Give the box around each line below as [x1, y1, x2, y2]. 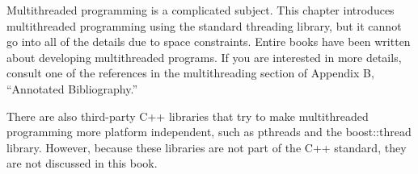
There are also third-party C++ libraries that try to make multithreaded [6, 107, 369, 124]
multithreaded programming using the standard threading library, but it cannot [6, 17, 402, 34]
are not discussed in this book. [6, 155, 158, 172]
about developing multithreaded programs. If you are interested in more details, [6, 48, 402, 65]
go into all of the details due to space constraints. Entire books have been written [6, 33, 411, 50]
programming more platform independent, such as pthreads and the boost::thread [6, 123, 412, 140]
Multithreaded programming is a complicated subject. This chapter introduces [6, 2, 395, 18]
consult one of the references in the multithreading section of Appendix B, [6, 64, 374, 81]
